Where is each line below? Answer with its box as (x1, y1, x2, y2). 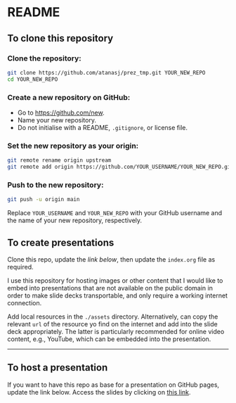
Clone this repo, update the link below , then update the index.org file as (7, 255, 216, 264)
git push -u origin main (7, 196, 80, 203)
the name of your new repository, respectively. (7, 216, 143, 225)
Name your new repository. (17, 115, 97, 124)
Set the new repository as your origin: (7, 141, 139, 151)
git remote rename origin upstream (7, 157, 112, 164)
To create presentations (7, 236, 114, 248)
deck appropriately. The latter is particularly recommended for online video (7, 327, 225, 335)
